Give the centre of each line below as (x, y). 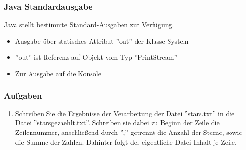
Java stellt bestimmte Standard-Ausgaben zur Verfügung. (89, 25)
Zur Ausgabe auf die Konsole (58, 73)
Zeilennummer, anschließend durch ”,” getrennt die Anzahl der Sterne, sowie (129, 132)
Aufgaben (23, 95)
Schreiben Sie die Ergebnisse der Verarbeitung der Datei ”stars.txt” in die (125, 113)
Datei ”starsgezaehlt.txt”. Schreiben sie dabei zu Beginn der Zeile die (117, 123)
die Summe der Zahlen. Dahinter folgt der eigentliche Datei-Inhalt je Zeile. (126, 142)
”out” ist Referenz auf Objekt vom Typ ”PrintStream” (96, 57)
